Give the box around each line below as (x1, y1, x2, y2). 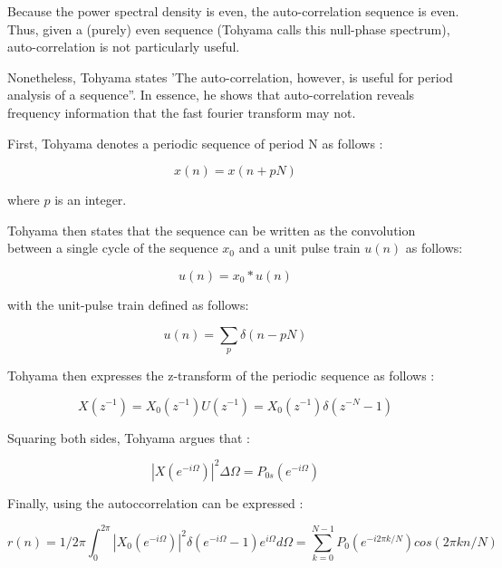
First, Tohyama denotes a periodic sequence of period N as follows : (7, 133, 383, 152)
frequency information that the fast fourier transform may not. (7, 102, 356, 121)
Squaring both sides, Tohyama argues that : (7, 428, 250, 447)
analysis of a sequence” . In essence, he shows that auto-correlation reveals (7, 85, 415, 104)
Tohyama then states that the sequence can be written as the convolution (7, 220, 416, 239)
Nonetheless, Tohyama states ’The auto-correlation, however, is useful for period (7, 67, 453, 86)
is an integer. (54, 190, 127, 209)
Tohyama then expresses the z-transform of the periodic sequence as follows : (7, 365, 435, 384)
